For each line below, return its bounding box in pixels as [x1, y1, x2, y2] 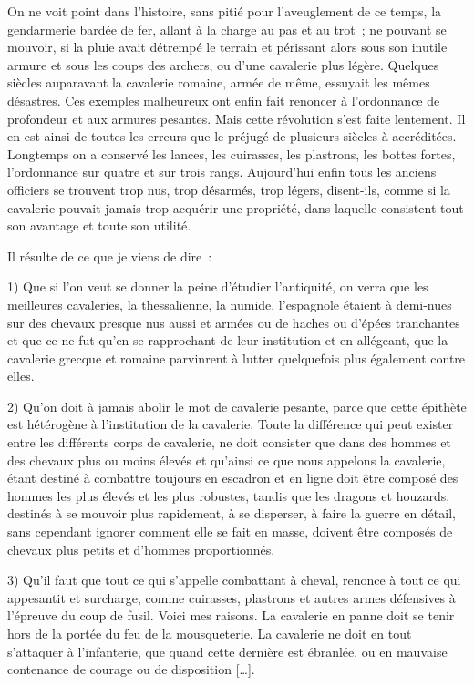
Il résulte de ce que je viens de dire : [7, 246, 212, 265]
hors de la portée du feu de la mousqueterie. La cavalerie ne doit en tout [7, 624, 412, 642]
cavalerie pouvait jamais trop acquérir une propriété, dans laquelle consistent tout [7, 198, 464, 217]
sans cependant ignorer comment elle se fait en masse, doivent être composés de [7, 522, 453, 541]
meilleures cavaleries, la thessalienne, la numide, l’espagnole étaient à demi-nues [7, 294, 452, 313]
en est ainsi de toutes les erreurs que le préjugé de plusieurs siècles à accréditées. [7, 127, 457, 146]
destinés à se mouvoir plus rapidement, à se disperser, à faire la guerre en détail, [7, 504, 456, 523]
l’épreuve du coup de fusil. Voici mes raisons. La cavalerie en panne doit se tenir [7, 606, 455, 625]
